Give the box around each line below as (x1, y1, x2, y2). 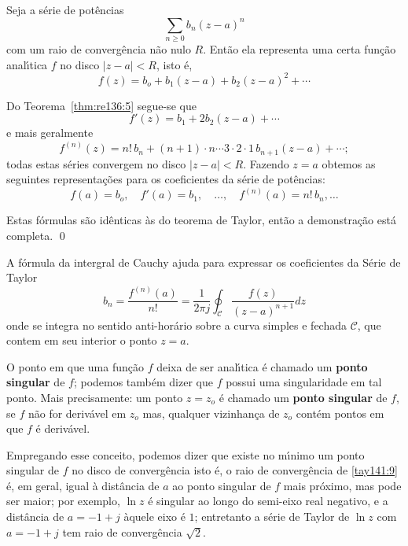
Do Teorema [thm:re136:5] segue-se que (6, 97, 197, 113)
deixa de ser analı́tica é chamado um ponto (156, 358, 368, 374)
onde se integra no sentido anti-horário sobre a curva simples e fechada (6, 316, 347, 333)
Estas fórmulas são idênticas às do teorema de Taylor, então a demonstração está (6, 212, 396, 228)
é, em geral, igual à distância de (6, 477, 160, 493)
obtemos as (322, 155, 376, 172)
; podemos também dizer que (73, 374, 213, 390)
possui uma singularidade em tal (226, 374, 382, 390)
